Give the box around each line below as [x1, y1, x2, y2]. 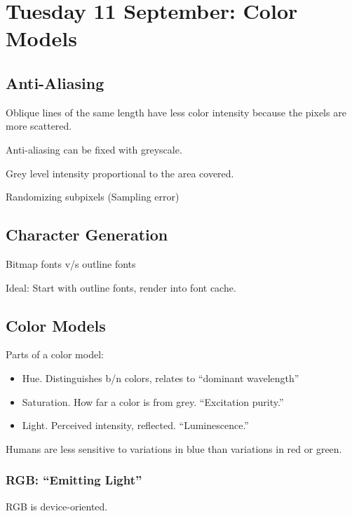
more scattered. [6, 118, 72, 133]
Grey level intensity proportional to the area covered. [6, 165, 234, 180]
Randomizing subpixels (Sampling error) [6, 189, 180, 204]
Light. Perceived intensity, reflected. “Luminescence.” [22, 418, 249, 433]
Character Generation [6, 224, 168, 245]
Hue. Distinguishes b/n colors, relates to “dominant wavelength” [22, 370, 299, 385]
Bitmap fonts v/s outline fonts [6, 256, 136, 271]
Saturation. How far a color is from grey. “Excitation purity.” [22, 394, 284, 409]
